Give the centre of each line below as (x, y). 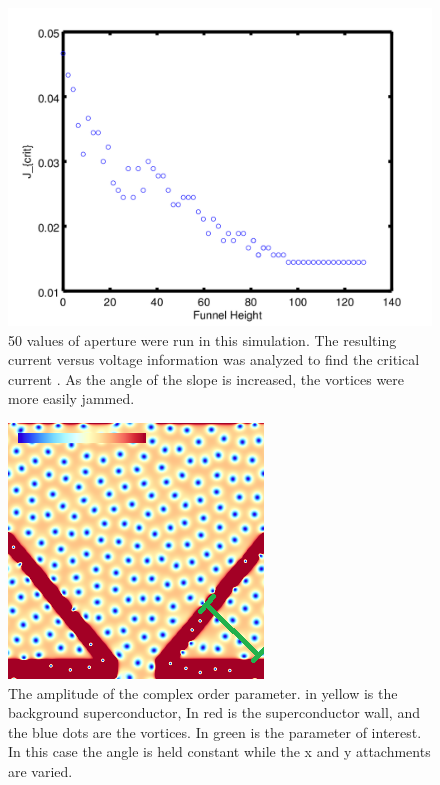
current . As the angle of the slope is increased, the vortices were (206, 378)
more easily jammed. (71, 398)
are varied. (40, 770)
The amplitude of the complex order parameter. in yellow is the (203, 692)
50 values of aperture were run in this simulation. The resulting (202, 339)
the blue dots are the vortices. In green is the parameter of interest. (215, 731)
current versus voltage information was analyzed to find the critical (214, 359)
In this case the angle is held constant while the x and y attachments (219, 751)
